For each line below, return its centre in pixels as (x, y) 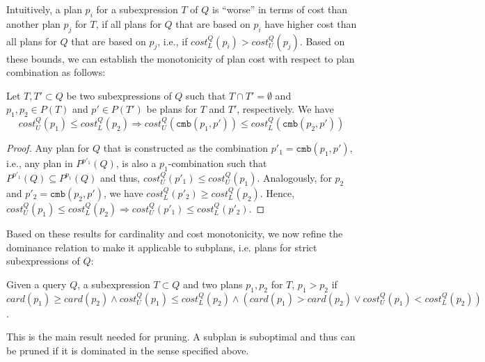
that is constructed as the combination (186, 148)
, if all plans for (128, 23)
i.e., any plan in (40, 163)
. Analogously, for (294, 177)
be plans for (172, 109)
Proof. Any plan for (48, 148)
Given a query (37, 284)
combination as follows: (56, 72)
